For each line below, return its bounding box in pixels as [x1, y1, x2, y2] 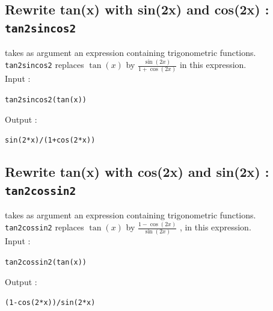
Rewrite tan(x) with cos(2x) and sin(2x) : [5, 162, 269, 181]
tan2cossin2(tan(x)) [5, 258, 87, 266]
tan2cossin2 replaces [5, 221, 84, 233]
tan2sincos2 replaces [5, 58, 84, 71]
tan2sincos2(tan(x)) [5, 96, 87, 105]
